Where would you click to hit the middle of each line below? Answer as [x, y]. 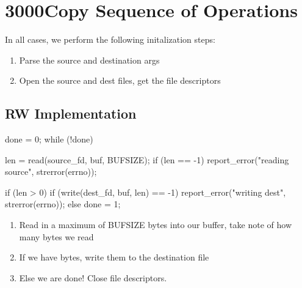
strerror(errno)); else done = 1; [63, 204]
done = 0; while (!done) [49, 139]
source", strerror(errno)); [51, 172]
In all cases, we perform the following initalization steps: [110, 39]
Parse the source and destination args [89, 60]
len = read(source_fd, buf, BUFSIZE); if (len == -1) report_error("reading [147, 159]
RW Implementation [71, 113]
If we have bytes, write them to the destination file [114, 257]
